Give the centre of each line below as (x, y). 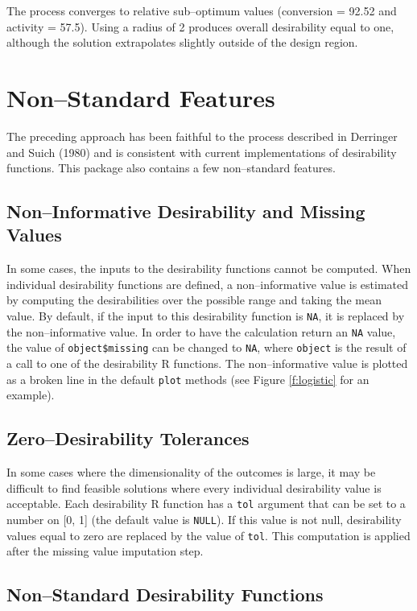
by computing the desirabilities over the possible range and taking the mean (194, 300)
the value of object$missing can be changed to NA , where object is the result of (206, 347)
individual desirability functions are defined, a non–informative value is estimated (208, 284)
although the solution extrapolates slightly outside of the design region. (182, 42)
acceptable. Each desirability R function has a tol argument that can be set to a (206, 504)
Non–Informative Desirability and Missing (186, 211)
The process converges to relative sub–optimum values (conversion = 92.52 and (202, 10)
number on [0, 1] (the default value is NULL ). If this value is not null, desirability (204, 519)
